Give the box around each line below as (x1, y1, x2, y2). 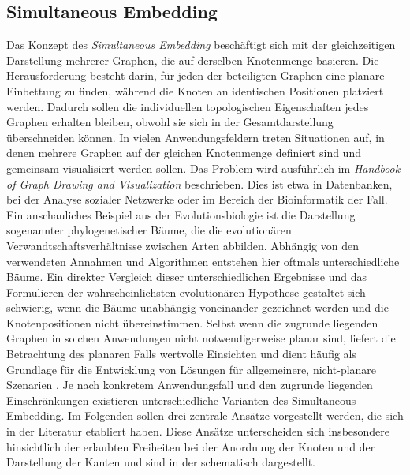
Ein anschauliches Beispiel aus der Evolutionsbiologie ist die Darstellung (6, 206, 356, 223)
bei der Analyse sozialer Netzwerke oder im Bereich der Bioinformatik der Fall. (6, 191, 388, 208)
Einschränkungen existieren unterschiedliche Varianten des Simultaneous (6, 391, 356, 408)
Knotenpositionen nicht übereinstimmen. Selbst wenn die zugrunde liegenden (6, 314, 378, 331)
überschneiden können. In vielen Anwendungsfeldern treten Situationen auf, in (6, 129, 385, 145)
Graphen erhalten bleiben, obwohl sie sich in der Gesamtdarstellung (6, 114, 334, 130)
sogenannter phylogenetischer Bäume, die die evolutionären (6, 222, 292, 238)
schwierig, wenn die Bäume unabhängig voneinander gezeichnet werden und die (6, 299, 389, 316)
